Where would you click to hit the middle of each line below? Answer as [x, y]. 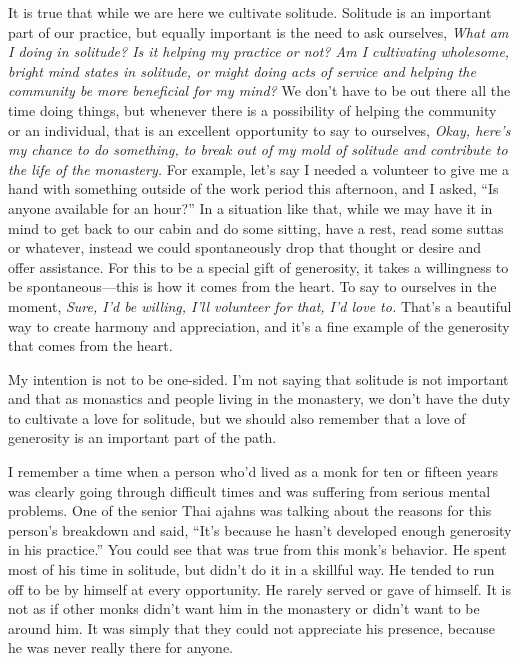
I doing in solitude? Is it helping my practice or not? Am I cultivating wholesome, [259, 51]
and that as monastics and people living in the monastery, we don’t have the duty [259, 398]
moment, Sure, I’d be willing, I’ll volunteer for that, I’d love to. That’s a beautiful [260, 305]
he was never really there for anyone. [120, 647]
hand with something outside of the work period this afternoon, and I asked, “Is [253, 188]
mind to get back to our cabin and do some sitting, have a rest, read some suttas [256, 227]
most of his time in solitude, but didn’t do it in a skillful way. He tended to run [251, 569]
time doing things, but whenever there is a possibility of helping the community [252, 109]
